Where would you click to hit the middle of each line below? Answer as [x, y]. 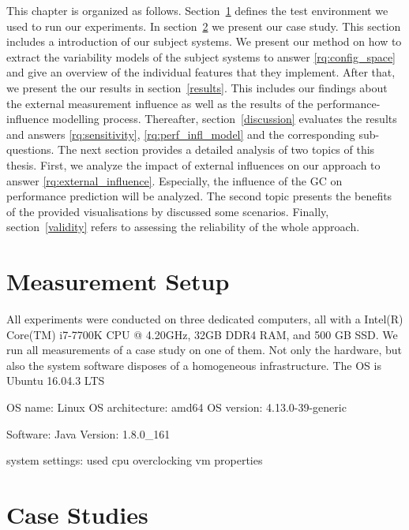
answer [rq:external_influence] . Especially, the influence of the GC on [174, 180]
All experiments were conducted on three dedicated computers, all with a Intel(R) [205, 319]
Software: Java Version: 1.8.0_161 [88, 433]
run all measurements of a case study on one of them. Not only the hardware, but [204, 350]
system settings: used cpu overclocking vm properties [135, 460]
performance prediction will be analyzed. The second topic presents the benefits [199, 196]
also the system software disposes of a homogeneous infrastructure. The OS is [194, 365]
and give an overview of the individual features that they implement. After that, [201, 72]
